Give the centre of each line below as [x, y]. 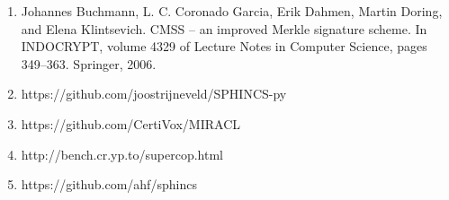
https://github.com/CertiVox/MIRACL [130, 123]
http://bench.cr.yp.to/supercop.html [122, 154]
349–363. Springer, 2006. [89, 63]
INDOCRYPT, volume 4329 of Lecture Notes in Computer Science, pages [224, 46]
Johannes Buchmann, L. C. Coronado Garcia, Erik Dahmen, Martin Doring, [232, 11]
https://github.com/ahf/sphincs [109, 184]
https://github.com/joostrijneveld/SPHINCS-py [154, 94]
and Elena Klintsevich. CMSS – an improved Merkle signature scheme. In [224, 28]
